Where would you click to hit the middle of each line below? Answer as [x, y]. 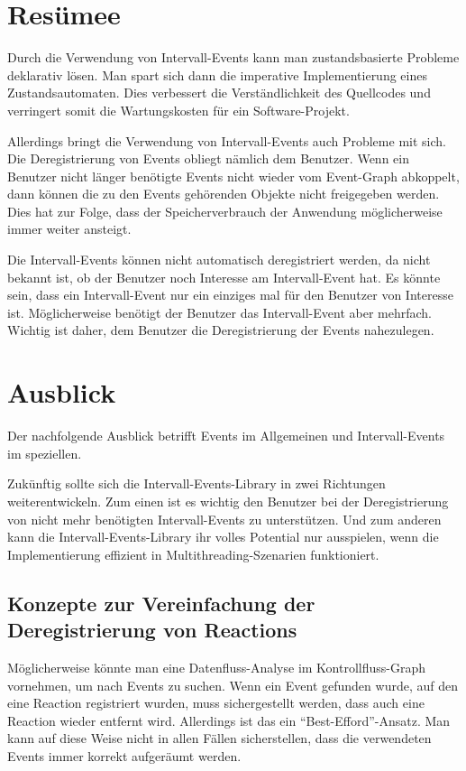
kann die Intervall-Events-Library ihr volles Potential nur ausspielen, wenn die [223, 537]
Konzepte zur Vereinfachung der [161, 603]
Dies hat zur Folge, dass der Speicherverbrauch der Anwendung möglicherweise [225, 211]
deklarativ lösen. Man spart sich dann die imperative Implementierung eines [217, 74]
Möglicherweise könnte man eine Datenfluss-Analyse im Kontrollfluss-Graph [217, 667]
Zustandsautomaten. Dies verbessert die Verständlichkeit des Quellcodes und [219, 93]
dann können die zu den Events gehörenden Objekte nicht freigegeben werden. [224, 194]
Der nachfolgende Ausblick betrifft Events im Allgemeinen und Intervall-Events [226, 436]
